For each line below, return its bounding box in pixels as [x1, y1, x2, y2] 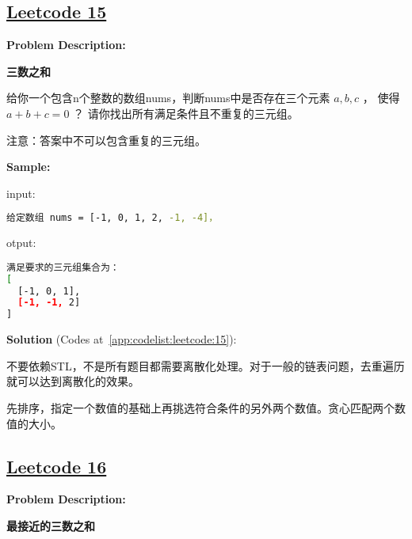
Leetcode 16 [6, 454, 107, 478]
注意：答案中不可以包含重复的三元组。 [6, 131, 206, 148]
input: [6, 184, 36, 201]
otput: [6, 234, 36, 251]
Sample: [6, 158, 51, 175]
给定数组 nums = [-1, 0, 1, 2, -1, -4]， [6, 212, 219, 224]
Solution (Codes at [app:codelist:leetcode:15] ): [6, 331, 237, 347]
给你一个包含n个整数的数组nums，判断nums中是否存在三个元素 [6, 89, 330, 106]
